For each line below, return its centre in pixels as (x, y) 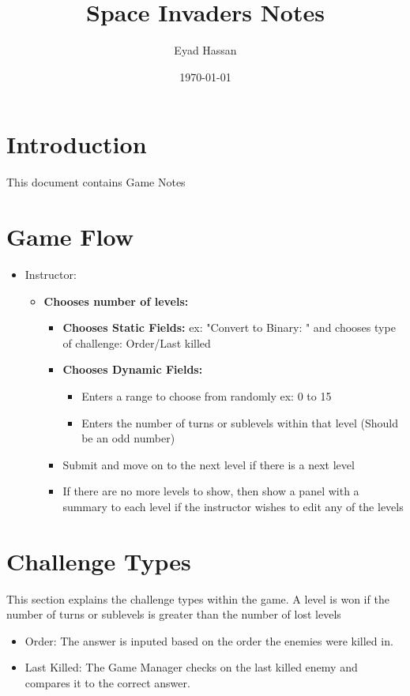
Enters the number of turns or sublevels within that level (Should (240, 422)
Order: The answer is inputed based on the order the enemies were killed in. (209, 640)
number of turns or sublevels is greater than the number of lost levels (174, 614)
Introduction (77, 144)
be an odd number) (128, 438)
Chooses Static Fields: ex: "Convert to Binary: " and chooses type (229, 327)
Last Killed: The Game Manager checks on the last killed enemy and (191, 667)
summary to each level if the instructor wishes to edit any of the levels (233, 506)
